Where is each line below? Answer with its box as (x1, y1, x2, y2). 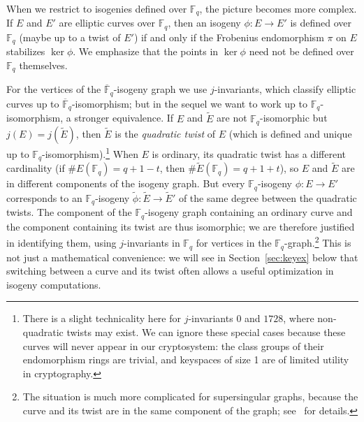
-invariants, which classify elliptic (214, 82, 356, 96)
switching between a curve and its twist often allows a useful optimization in (6, 263, 334, 278)
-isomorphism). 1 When (42, 144, 138, 161)
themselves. (19, 57, 68, 72)
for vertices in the (196, 235, 272, 250)
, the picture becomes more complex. (199, 1, 357, 15)
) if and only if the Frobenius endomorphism (133, 29, 324, 44)
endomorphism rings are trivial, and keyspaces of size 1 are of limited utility (22, 352, 349, 367)
